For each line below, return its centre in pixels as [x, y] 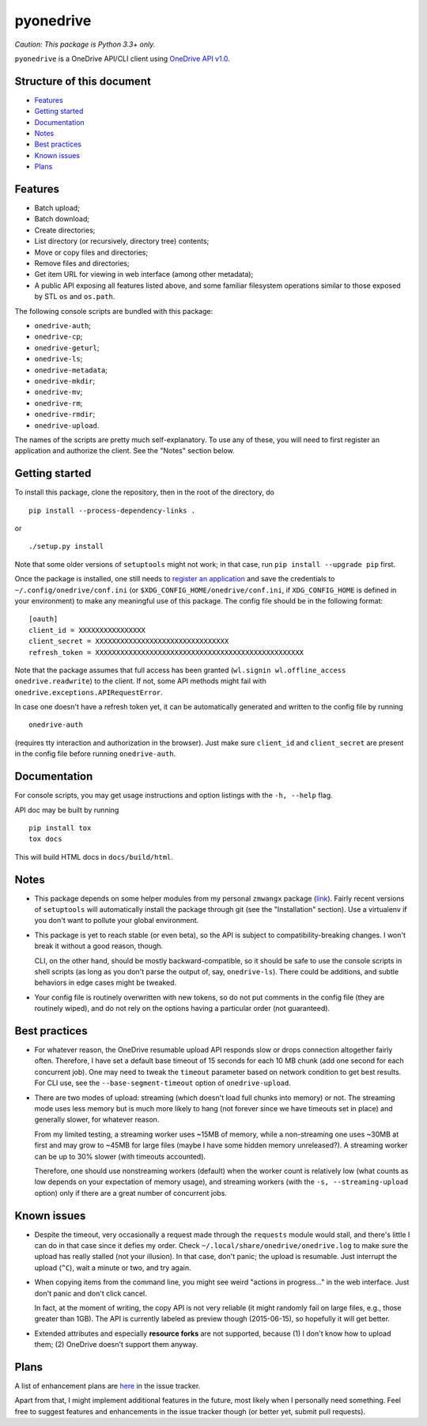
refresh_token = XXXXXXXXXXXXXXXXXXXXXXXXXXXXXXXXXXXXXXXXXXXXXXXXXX [166, 652]
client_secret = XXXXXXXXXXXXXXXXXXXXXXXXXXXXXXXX [129, 641]
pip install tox [60, 828]
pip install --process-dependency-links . [112, 511]
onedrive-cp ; [59, 337]
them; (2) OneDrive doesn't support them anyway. [116, 1345]
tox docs [45, 839]
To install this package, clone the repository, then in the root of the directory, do [144, 492]
